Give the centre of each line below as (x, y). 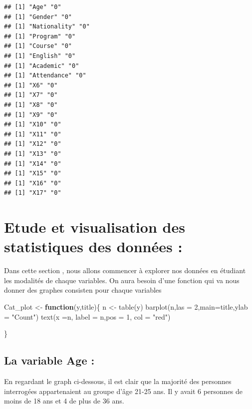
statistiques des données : (93, 246)
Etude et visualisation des (95, 227)
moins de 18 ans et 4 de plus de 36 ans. (64, 401)
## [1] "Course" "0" (38, 46)
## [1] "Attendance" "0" (45, 76)
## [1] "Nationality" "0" (47, 27)
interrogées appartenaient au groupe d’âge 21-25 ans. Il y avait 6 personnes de (124, 391)
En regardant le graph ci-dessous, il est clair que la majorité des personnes (118, 381)
